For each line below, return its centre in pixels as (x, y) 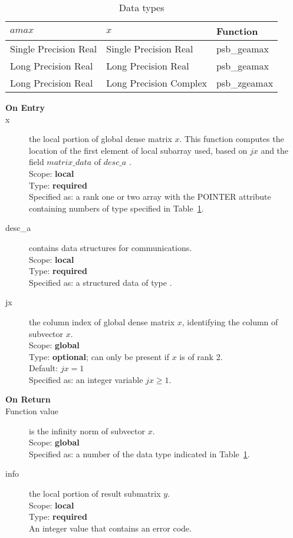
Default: (44, 368)
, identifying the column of (230, 321)
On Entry (25, 107)
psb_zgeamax (245, 83)
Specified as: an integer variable (86, 379)
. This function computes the (232, 139)
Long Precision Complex (157, 83)
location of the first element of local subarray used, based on (138, 150)
